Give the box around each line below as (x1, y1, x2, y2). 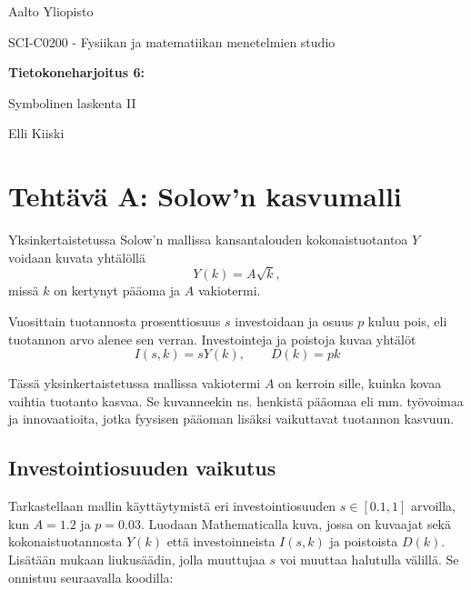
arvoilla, (410, 496, 456, 515)
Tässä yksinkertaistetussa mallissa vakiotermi (8, 374, 261, 393)
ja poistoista (329, 532, 398, 551)
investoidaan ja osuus (235, 312, 354, 331)
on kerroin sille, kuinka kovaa (278, 374, 442, 393)
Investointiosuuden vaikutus (8, 454, 276, 482)
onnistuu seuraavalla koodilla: (8, 567, 174, 586)
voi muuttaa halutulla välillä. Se (279, 549, 459, 568)
